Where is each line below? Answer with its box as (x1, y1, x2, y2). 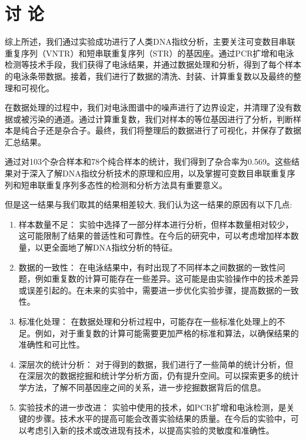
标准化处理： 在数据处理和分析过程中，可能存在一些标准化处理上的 (18, 315, 277, 327)
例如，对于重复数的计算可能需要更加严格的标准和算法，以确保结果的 (35, 326, 299, 339)
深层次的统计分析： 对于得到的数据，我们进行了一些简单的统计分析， (18, 358, 285, 370)
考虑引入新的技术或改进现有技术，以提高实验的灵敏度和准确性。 (26, 424, 274, 436)
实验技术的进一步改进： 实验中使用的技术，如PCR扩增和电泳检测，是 (18, 401, 287, 413)
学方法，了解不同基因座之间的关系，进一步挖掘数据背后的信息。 (18, 381, 266, 393)
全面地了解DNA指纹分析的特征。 (51, 241, 178, 254)
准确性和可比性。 (18, 338, 85, 351)
